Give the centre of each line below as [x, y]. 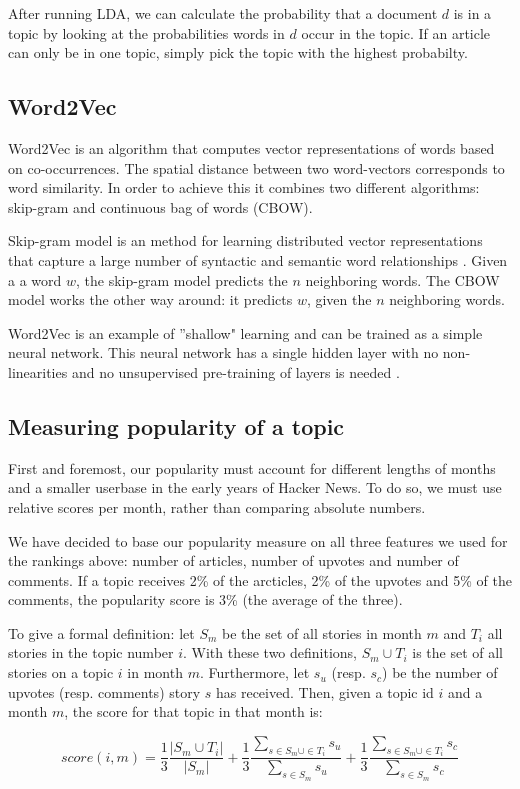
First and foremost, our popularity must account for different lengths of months [252, 467]
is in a [472, 13]
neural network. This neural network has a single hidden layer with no [223, 352]
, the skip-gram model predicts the [182, 279]
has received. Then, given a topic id [324, 691]
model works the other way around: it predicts [150, 299]
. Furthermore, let [254, 672]
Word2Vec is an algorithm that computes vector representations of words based [251, 147]
